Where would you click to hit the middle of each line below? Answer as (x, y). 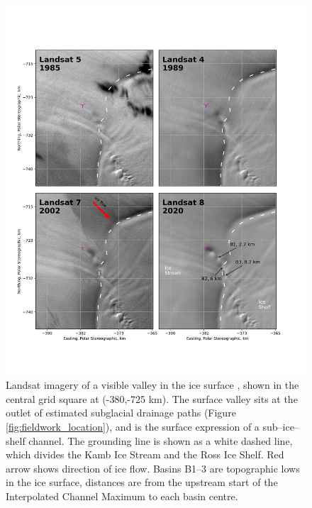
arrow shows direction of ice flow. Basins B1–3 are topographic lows (153, 468)
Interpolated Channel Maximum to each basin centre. (122, 496)
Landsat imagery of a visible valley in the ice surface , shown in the (152, 385)
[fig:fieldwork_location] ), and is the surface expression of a (133, 426)
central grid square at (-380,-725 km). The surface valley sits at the (152, 398)
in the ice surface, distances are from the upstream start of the (142, 482)
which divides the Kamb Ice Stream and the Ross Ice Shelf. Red (145, 454)
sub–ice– (281, 426)
